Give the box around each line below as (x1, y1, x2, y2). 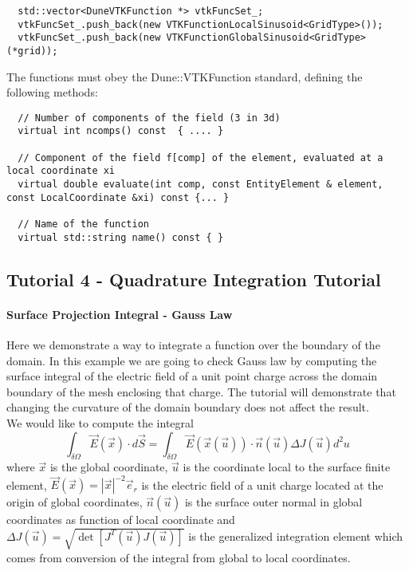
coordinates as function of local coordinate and (6, 511, 235, 528)
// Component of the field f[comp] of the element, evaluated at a (18, 152, 383, 163)
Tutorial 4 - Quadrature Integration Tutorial (6, 266, 381, 291)
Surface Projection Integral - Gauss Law (6, 305, 233, 322)
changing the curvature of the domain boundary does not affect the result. (6, 399, 369, 415)
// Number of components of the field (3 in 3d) (18, 112, 281, 124)
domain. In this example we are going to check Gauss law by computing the (6, 352, 377, 368)
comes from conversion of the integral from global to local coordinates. (6, 549, 351, 565)
